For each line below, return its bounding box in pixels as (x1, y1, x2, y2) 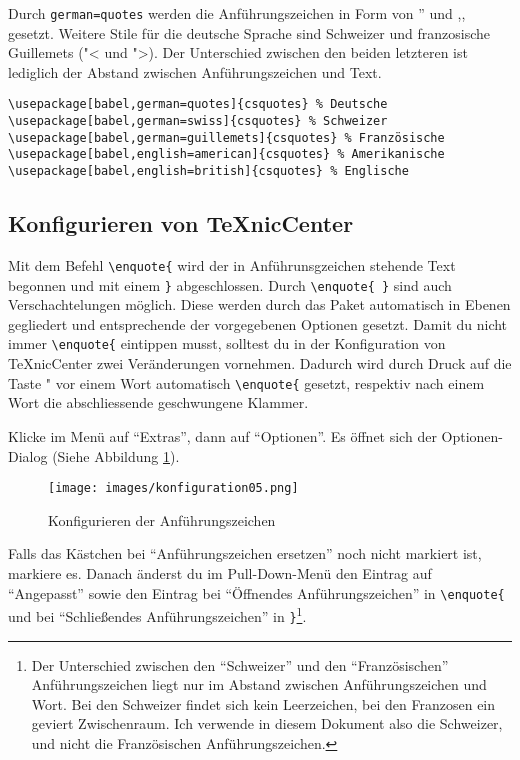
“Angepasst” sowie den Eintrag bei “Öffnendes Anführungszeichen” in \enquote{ (8, 582, 505, 603)
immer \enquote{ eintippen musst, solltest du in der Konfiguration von (8, 333, 446, 354)
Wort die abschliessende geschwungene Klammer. (8, 392, 309, 413)
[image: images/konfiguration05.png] (48, 481, 299, 496)
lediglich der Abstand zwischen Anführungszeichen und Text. (8, 61, 382, 82)
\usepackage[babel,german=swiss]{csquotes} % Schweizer (8, 114, 388, 129)
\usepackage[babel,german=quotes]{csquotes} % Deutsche (8, 97, 388, 112)
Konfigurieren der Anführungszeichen (48, 509, 276, 530)
